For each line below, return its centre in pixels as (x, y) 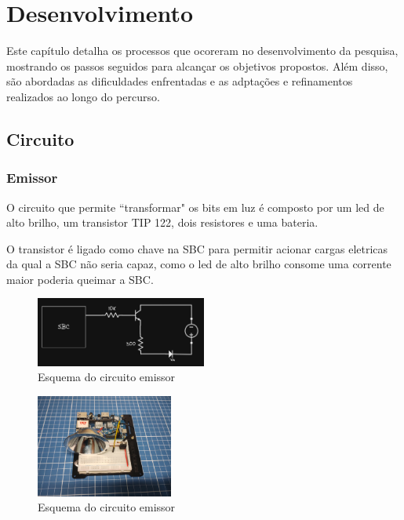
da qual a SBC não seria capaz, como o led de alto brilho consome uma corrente (199, 264)
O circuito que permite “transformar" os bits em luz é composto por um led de (195, 207)
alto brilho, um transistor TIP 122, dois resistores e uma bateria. (162, 222)
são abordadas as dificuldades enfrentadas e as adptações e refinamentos (180, 81)
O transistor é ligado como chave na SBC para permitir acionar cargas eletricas (197, 248)
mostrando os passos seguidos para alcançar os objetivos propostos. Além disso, (197, 65)
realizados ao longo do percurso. (83, 96)
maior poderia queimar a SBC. (80, 279)
